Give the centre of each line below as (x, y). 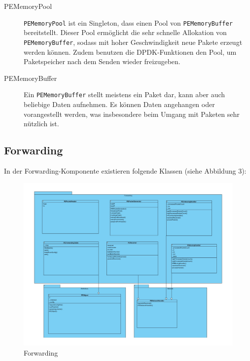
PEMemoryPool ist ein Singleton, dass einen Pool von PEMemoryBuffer (128, 22)
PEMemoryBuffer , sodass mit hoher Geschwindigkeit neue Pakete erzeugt (133, 42)
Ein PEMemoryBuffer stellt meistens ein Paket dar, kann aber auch (125, 94)
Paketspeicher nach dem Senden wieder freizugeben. (102, 61)
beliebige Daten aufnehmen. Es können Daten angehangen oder (119, 104)
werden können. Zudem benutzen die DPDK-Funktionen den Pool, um (130, 52)
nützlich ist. (41, 124)
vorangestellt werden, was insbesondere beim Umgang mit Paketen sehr (132, 114)
